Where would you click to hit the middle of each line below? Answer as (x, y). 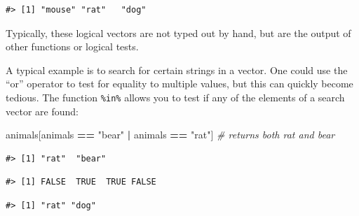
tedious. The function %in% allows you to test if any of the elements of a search (175, 97)
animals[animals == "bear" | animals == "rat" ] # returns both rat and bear (170, 135)
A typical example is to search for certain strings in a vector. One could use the (177, 70)
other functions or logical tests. (72, 46)
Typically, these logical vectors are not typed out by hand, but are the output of (178, 33)
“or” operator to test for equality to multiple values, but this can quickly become (179, 84)
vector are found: (42, 111)
